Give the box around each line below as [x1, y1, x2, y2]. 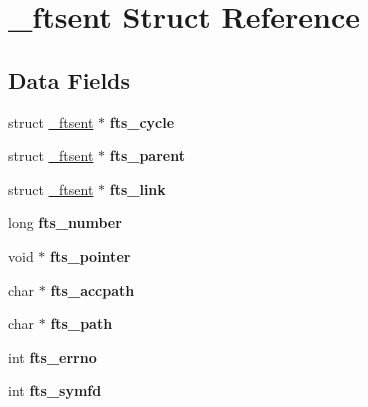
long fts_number [8, 212, 122, 233]
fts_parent [109, 145, 185, 166]
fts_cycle [109, 111, 175, 132]
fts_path [50, 313, 113, 334]
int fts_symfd [8, 380, 102, 401]
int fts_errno [8, 346, 97, 367]
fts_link [109, 178, 166, 199]
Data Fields [8, 64, 131, 95]
